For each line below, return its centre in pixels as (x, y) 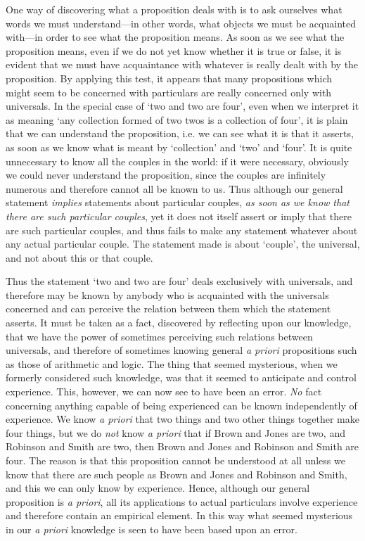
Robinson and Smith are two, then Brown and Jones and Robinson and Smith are (182, 446)
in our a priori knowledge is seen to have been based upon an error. (152, 529)
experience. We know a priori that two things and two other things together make (182, 419)
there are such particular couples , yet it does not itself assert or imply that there (179, 216)
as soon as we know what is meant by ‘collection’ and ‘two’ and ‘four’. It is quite (179, 147)
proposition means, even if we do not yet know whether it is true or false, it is (174, 50)
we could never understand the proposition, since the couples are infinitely (166, 175)
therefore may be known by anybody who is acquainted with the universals (167, 294)
